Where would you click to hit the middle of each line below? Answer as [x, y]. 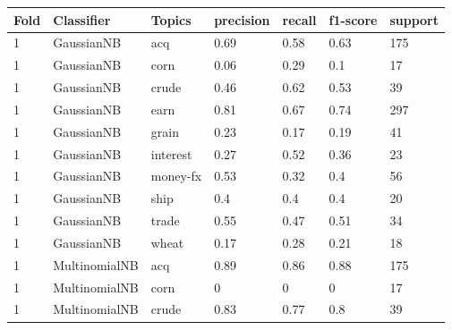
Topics [171, 19]
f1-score [353, 19]
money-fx [176, 176]
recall [299, 19]
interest [171, 153]
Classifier [82, 19]
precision [242, 19]
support [414, 19]
